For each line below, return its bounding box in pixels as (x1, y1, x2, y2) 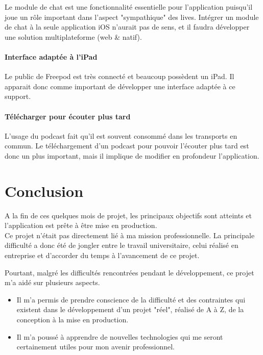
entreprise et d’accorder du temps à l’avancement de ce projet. (5, 250, 200, 261)
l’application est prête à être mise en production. (5, 220, 157, 231)
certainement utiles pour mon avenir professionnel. (16, 341, 175, 352)
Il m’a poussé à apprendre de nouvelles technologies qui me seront (16, 331, 223, 342)
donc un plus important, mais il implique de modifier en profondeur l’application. (5, 150, 259, 161)
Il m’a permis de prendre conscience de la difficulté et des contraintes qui (16, 294, 246, 305)
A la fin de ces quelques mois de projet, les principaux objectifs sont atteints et (5, 210, 252, 220)
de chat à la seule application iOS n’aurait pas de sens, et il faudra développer (5, 21, 250, 32)
